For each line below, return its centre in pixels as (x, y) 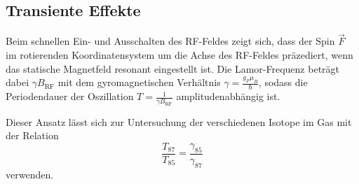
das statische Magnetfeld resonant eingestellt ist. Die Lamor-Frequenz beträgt (173, 68)
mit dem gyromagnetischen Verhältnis (139, 82)
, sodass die (283, 82)
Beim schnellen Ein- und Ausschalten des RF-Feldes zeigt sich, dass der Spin (170, 41)
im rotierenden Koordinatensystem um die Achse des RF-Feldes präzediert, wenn (179, 55)
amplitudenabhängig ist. (228, 96)
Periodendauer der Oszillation (70, 96)
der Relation (32, 135)
